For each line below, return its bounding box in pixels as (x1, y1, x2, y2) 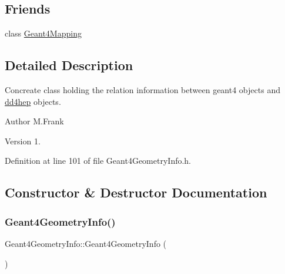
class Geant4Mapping (5, 27, 82, 39)
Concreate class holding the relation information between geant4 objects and (5, 84, 280, 95)
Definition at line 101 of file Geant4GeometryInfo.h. (5, 154, 192, 167)
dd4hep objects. (5, 95, 61, 107)
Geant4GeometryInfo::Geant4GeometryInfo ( (5, 237, 167, 249)
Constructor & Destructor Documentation (5, 183, 267, 202)
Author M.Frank (5, 115, 64, 127)
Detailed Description (5, 56, 133, 74)
